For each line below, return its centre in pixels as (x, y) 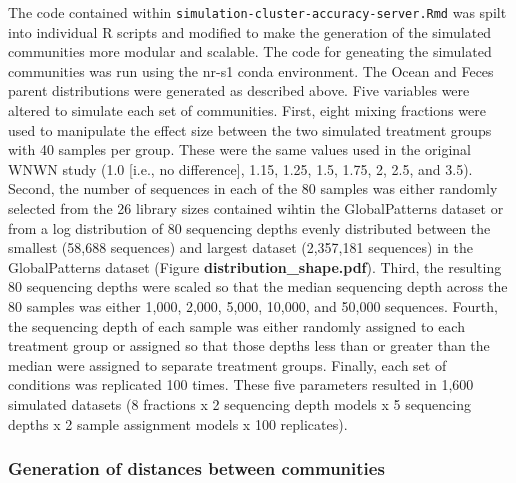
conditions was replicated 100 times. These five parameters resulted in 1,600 (241, 384)
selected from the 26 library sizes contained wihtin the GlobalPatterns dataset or (256, 208)
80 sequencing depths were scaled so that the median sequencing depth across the (258, 286)
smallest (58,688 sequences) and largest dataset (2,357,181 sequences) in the (240, 247)
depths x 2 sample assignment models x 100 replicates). (178, 423)
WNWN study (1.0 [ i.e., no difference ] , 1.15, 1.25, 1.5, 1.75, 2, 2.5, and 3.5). (240, 168)
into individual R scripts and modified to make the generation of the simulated (250, 31)
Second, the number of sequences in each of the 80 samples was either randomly (253, 188)
